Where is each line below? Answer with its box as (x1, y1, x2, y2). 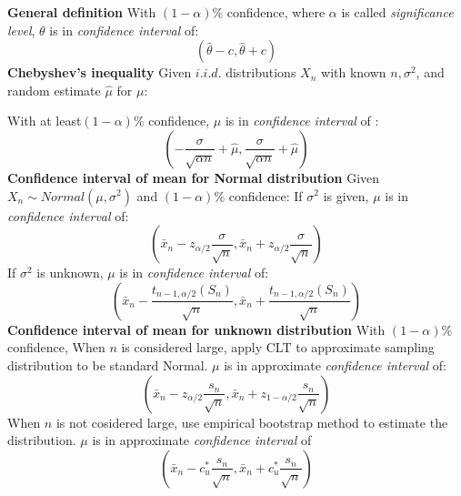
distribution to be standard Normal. (7, 355, 208, 374)
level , (7, 20, 35, 39)
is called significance (341, 3, 454, 21)
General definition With (7, 3, 156, 21)
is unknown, (36, 263, 104, 282)
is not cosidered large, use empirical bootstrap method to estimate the (55, 412, 448, 431)
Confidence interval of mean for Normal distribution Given (7, 167, 380, 187)
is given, (323, 186, 369, 205)
